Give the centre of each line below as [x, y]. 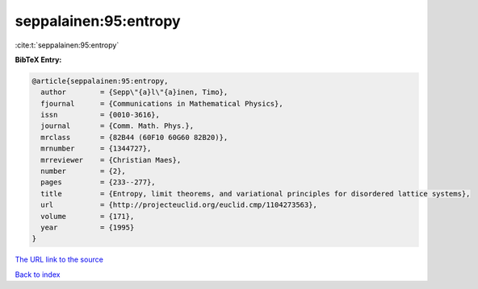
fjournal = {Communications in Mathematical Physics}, [162, 103]
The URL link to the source [59, 260]
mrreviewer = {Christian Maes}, [111, 160]
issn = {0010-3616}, [101, 115]
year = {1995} [88, 227]
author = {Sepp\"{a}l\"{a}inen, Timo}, [134, 92]
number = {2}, [84, 171]
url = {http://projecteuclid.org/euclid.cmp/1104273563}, [179, 205]
